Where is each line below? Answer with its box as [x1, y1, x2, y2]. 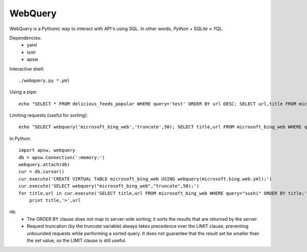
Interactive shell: [9, 65, 45, 72]
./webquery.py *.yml [18, 77, 70, 83]
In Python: [9, 135, 31, 142]
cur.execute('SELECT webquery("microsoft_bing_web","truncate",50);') [18, 183, 200, 189]
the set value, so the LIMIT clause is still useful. [27, 237, 126, 243]
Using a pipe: [9, 89, 38, 95]
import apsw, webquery [18, 147, 76, 153]
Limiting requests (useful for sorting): [9, 112, 88, 119]
